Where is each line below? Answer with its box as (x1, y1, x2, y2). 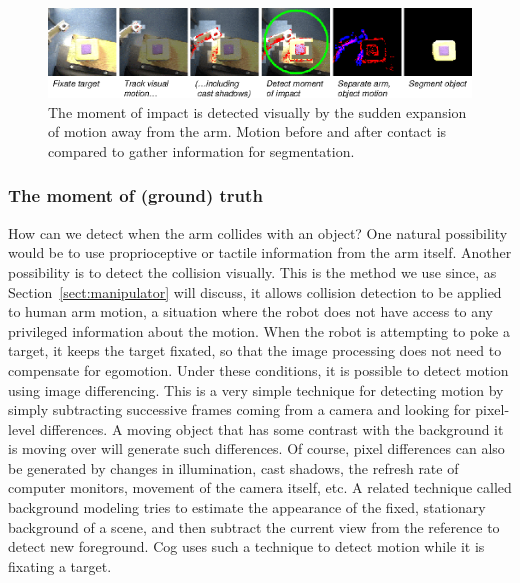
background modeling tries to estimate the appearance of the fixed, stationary (8, 497, 486, 518)
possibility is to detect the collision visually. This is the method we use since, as (8, 261, 497, 282)
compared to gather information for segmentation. (48, 140, 355, 161)
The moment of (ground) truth (8, 183, 263, 208)
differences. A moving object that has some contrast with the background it (39, 418, 504, 439)
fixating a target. (8, 555, 112, 576)
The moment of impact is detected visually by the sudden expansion (48, 101, 467, 122)
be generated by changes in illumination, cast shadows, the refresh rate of (8, 457, 459, 478)
